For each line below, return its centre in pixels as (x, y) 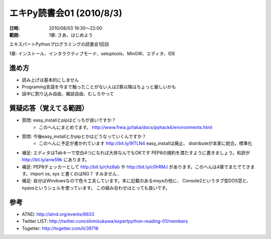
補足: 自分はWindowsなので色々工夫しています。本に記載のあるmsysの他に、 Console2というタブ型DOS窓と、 (136, 181)
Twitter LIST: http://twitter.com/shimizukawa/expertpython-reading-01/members (105, 221)
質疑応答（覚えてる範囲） (49, 108)
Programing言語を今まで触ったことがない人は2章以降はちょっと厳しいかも (99, 87)
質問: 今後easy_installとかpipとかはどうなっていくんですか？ (84, 137)
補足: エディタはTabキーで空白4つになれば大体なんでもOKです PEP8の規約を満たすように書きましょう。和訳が (136, 153)
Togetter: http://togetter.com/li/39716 (60, 228)
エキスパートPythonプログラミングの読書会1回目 (59, 44)
